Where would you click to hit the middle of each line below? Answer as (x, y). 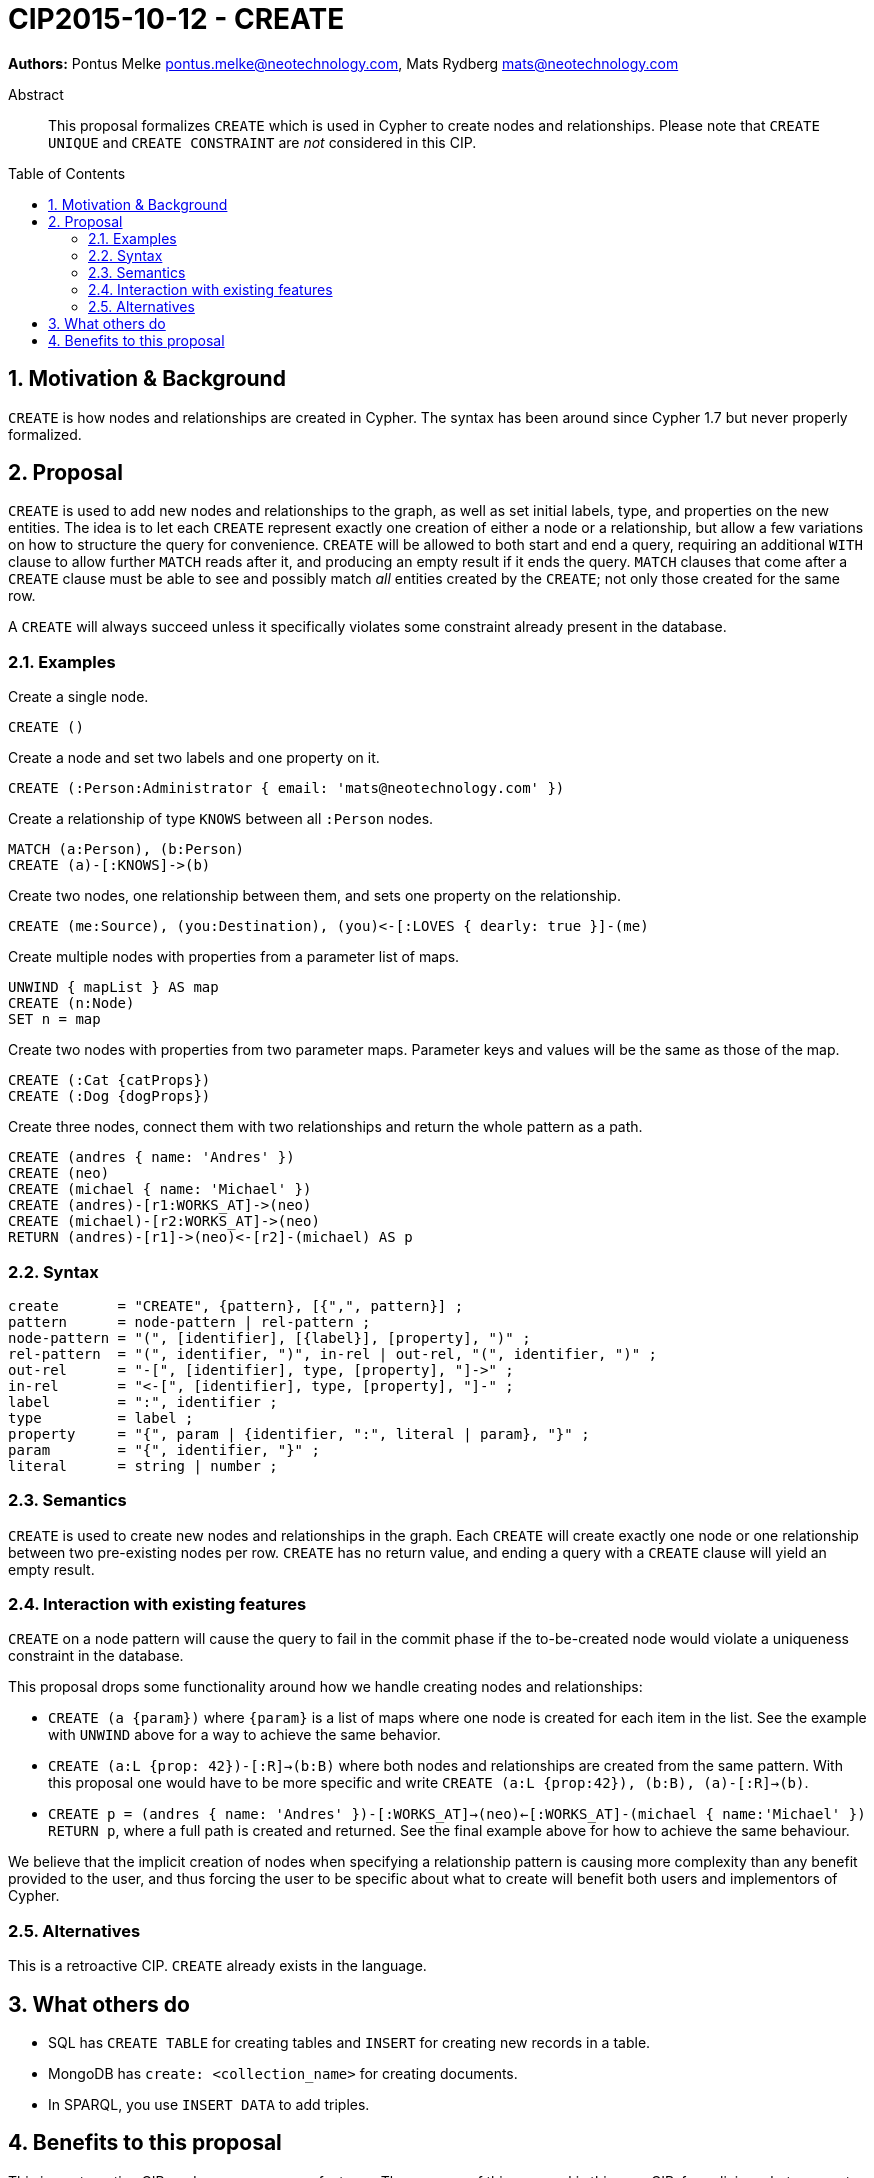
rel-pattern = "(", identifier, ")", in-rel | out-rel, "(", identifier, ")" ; (333, 1353)
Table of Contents (67, 173)
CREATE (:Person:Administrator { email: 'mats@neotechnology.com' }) (286, 788)
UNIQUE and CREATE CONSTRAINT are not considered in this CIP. (262, 142)
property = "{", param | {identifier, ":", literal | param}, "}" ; (299, 1433)
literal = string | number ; (143, 1465)
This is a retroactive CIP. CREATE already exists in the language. (217, 1966)
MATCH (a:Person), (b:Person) (126, 849)
